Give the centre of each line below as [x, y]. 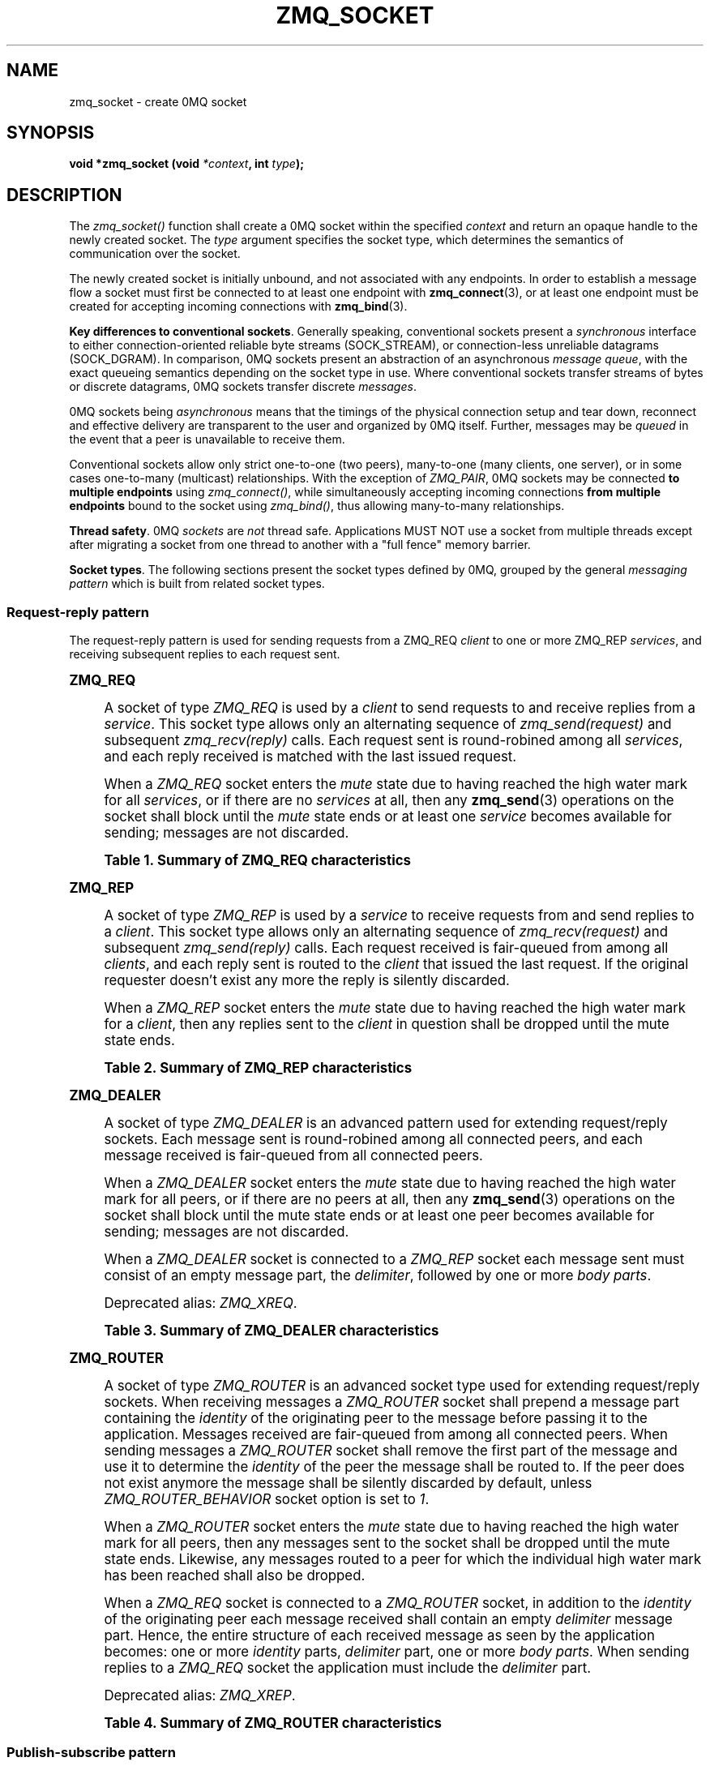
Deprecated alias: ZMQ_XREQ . [201, 1303]
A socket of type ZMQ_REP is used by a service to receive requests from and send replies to [399, 916]
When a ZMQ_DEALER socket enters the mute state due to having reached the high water [390, 1183]
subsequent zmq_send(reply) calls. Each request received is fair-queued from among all [386, 948]
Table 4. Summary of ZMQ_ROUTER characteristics [273, 1723]
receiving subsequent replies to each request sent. [205, 654]
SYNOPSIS [51, 133]
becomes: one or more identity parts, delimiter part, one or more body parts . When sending [397, 1652]
